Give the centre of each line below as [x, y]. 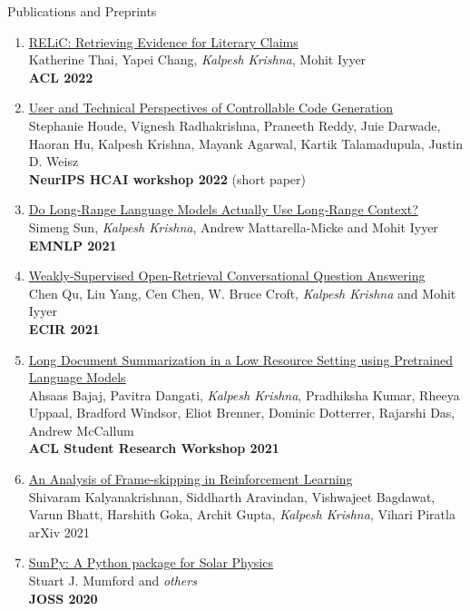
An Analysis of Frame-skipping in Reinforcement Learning [191, 479]
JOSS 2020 [63, 598]
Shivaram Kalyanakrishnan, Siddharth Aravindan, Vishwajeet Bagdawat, [232, 496]
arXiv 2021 [59, 532]
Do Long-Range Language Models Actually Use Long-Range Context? [223, 209]
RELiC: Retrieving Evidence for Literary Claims [163, 41]
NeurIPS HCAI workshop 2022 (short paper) [167, 178]
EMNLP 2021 [73, 245]
